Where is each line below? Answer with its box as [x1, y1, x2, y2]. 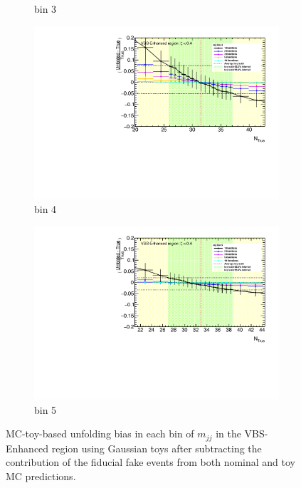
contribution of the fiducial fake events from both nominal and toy [6, 455, 295, 469]
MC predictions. [6, 468, 76, 483]
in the [216, 426, 241, 441]
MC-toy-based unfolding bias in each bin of [6, 426, 194, 441]
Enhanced [6, 440, 49, 455]
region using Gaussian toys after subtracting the [51, 440, 262, 455]
